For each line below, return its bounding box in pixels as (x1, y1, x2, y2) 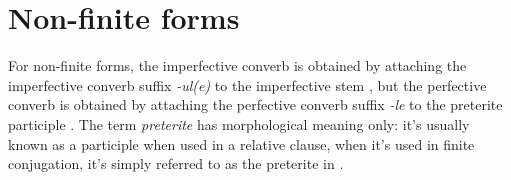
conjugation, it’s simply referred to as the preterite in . (8, 153, 344, 174)
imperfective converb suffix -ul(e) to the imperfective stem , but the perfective (8, 74, 487, 95)
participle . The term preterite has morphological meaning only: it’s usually (8, 113, 470, 134)
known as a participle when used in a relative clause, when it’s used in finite (8, 133, 475, 154)
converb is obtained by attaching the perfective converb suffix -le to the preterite (8, 94, 503, 115)
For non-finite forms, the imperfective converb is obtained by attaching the (8, 55, 467, 76)
